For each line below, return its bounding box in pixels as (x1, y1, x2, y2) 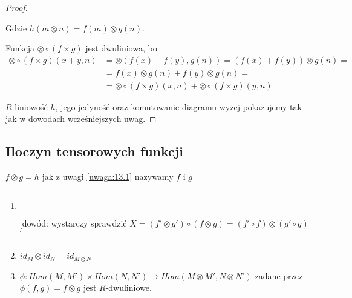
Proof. (5, 1, 28, 13)
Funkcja (5, 42, 35, 55)
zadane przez (255, 269, 303, 282)
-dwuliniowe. (105, 281, 152, 294)
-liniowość (11, 100, 48, 113)
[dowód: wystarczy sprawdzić (19, 216, 127, 229)
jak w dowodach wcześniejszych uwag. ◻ (5, 112, 157, 125)
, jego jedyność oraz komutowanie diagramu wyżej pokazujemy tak (55, 100, 302, 113)
